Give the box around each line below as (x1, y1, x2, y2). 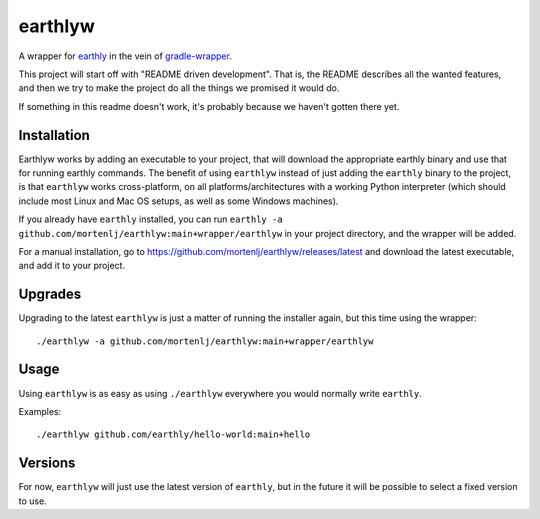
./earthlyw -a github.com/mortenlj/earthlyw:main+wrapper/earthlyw (36, 335, 374, 347)
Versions (18, 455, 76, 472)
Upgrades (18, 286, 82, 303)
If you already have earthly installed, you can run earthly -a (18, 213, 284, 225)
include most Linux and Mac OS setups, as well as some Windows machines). (18, 195, 339, 207)
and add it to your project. (18, 260, 125, 272)
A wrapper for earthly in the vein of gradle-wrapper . (18, 50, 232, 62)
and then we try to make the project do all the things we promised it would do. (18, 82, 340, 94)
